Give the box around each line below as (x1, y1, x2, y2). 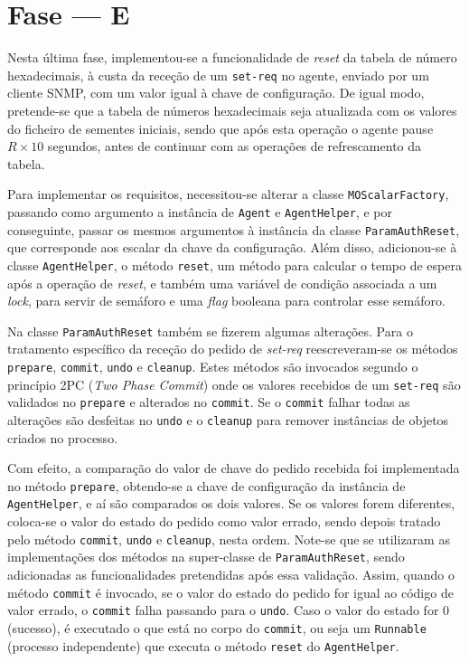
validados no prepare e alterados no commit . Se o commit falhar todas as (7, 392, 410, 411)
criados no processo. (7, 428, 118, 447)
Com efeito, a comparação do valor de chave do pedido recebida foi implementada (7, 459, 460, 478)
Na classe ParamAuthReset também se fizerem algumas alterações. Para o (7, 321, 413, 340)
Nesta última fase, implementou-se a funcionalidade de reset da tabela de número (7, 48, 457, 67)
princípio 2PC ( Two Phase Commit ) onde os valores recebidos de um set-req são (7, 374, 461, 393)
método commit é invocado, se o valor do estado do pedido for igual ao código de (7, 582, 454, 601)
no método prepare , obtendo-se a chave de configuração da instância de (7, 476, 406, 495)
